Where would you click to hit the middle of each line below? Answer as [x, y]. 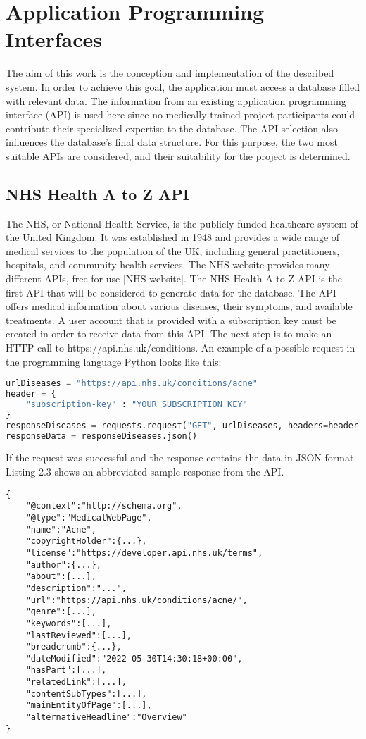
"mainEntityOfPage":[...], [89, 706]
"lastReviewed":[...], [78, 635]
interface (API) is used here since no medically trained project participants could [181, 114]
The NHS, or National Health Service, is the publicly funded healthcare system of [182, 223]
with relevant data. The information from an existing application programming [176, 100]
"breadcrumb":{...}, [74, 647]
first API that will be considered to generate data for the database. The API [171, 292]
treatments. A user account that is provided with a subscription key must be [171, 319]
